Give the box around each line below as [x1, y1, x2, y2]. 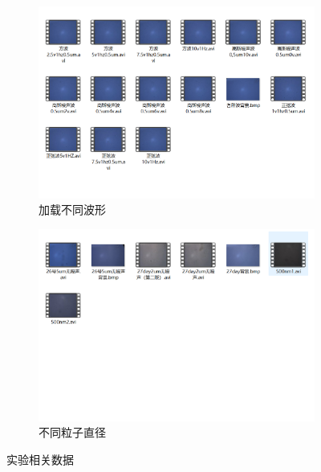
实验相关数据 [6, 451, 74, 468]
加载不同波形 [39, 201, 106, 218]
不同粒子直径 [39, 424, 106, 441]
